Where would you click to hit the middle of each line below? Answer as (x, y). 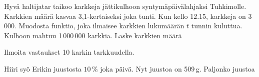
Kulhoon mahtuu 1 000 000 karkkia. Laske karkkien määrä (93, 35)
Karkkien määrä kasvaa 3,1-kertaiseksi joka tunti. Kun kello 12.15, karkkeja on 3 (128, 16)
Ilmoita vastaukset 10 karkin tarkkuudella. (69, 52)
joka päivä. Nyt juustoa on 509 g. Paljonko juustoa (177, 68)
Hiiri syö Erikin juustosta (43, 68)
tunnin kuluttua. (217, 26)
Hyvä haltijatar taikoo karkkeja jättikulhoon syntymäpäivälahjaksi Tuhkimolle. (125, 6)
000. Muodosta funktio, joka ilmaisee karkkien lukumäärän (94, 26)
